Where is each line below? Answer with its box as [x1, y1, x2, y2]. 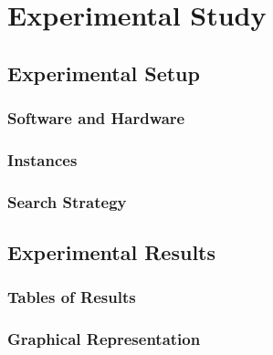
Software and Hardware [7, 107, 185, 130]
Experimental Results [7, 238, 215, 266]
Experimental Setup [7, 58, 200, 87]
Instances [7, 148, 78, 171]
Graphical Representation [7, 328, 201, 350]
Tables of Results [7, 286, 136, 308]
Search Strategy [7, 190, 127, 213]
